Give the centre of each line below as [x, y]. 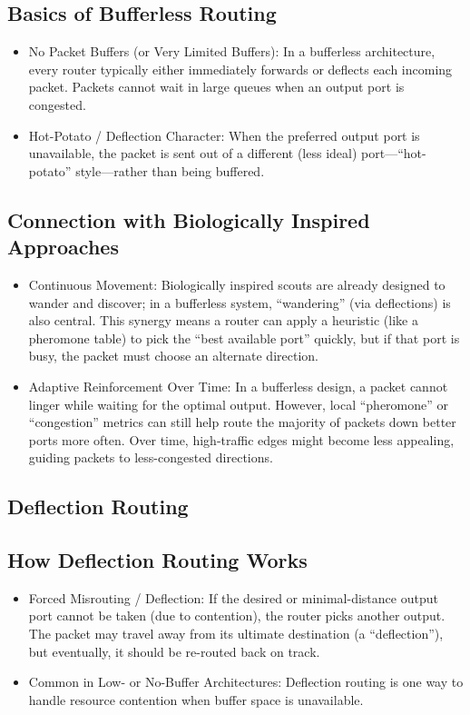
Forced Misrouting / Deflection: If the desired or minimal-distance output [233, 597]
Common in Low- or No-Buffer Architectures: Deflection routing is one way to [246, 682]
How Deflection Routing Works [157, 560]
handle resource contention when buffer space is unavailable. [196, 699]
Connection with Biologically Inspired [189, 219]
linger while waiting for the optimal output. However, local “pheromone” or [239, 404]
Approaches [63, 247]
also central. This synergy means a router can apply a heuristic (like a [223, 320]
